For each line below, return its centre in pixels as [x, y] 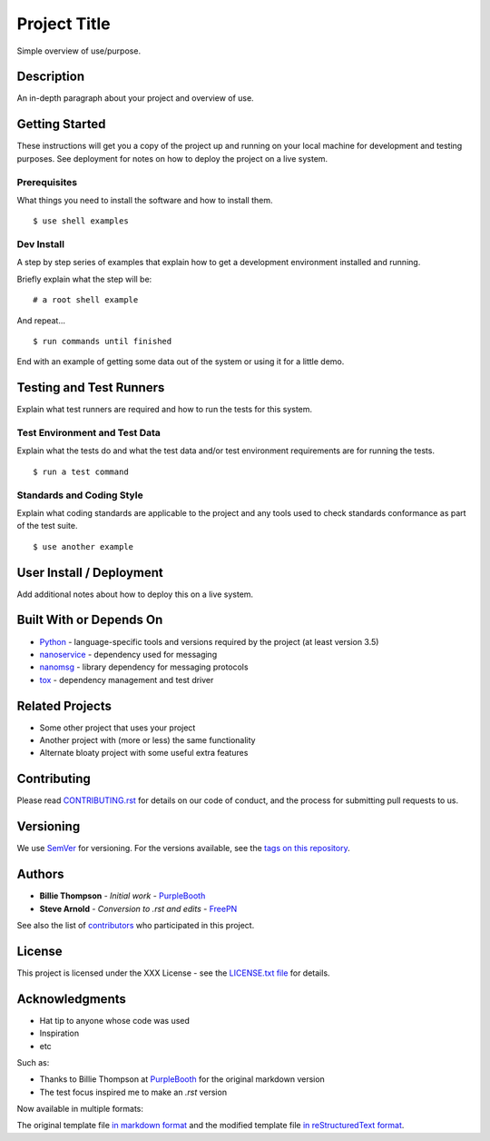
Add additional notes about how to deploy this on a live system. [135, 594]
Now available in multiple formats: [80, 1109]
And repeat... [41, 320]
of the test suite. [47, 526]
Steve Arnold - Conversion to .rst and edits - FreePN [138, 908]
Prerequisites [47, 182]
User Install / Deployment [90, 572]
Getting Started [61, 124]
